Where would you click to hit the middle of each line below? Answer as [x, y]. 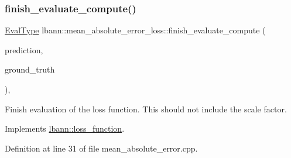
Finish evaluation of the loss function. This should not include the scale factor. [146, 109]
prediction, [24, 49]
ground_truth [30, 69]
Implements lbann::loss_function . [65, 128]
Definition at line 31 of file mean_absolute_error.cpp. [101, 148]
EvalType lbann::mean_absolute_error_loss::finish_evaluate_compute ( [135, 30]
